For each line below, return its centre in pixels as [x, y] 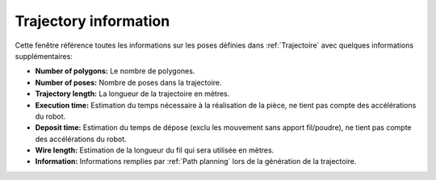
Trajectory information [92, 21]
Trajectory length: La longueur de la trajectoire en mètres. [132, 94]
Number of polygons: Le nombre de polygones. [115, 71]
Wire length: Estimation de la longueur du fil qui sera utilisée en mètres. [155, 150]
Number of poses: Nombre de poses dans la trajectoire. [128, 82]
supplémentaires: [44, 56]
